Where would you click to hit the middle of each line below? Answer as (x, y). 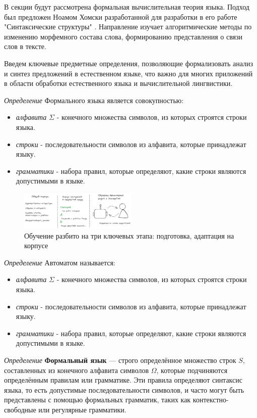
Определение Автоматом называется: (60, 262)
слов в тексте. (25, 46)
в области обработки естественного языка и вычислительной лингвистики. (118, 83)
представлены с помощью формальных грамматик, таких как (98, 400)
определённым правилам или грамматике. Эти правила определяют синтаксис (123, 380)
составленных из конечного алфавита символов (77, 370)
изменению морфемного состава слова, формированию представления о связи (123, 36)
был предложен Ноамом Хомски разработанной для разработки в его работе (121, 16)
